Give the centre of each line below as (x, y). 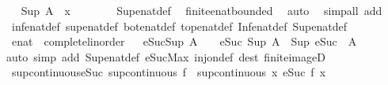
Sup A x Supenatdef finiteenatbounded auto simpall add (202, 10)
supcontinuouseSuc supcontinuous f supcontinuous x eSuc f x (169, 72)
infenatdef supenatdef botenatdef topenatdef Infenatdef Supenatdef (179, 26)
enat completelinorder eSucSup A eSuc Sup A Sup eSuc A (184, 41)
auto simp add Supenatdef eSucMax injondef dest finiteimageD (166, 56)
